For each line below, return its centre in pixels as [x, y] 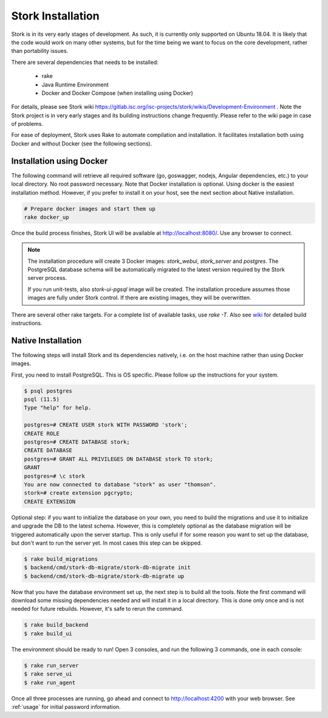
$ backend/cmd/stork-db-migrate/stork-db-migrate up [104, 576]
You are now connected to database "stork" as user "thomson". [120, 484]
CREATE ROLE [42, 433]
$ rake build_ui [48, 633]
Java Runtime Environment [75, 85]
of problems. [27, 124]
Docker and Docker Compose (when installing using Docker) [118, 93]
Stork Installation [55, 16]
